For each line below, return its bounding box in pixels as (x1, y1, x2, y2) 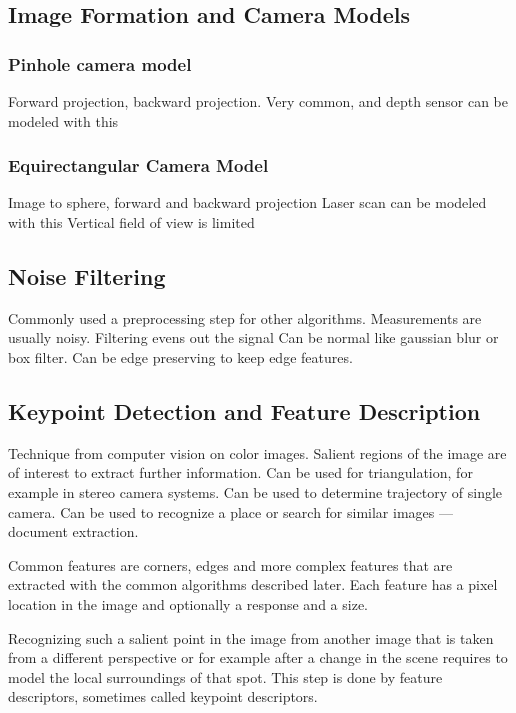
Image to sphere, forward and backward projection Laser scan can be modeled (8, 192, 487, 213)
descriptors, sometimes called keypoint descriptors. (8, 686, 318, 707)
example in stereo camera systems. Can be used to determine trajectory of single (8, 481, 503, 502)
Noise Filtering (8, 260, 166, 291)
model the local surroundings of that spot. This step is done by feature (8, 666, 443, 687)
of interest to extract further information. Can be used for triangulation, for (8, 462, 473, 483)
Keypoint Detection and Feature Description (8, 395, 481, 426)
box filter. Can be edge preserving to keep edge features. (8, 346, 353, 367)
